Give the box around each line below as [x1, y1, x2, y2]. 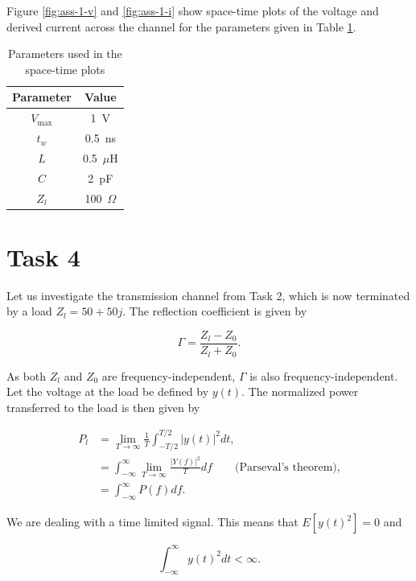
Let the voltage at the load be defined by [6, 383, 209, 400]
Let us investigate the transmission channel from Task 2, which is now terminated [6, 286, 410, 303]
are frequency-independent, [101, 367, 236, 384]
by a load [6, 303, 52, 319]
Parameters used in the [8, 45, 122, 62]
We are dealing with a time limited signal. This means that [6, 513, 299, 530]
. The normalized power [241, 383, 359, 400]
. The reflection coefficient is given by [122, 303, 307, 319]
